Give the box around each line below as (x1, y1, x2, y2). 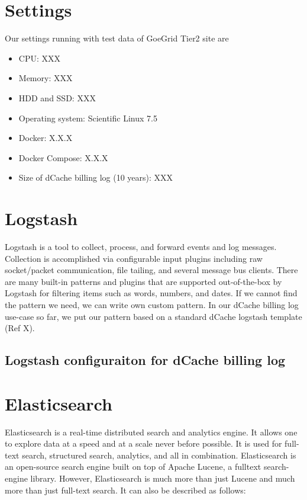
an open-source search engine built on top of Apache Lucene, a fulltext (5, 460, 261, 473)
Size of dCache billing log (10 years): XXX (18, 171, 173, 184)
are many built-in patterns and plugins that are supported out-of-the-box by (5, 275, 282, 287)
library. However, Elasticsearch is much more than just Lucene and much (30, 472, 295, 485)
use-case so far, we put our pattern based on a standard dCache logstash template (5, 310, 302, 322)
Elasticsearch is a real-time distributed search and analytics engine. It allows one (5, 425, 298, 438)
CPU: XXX (18, 52, 60, 64)
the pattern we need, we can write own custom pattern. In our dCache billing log (5, 298, 299, 310)
